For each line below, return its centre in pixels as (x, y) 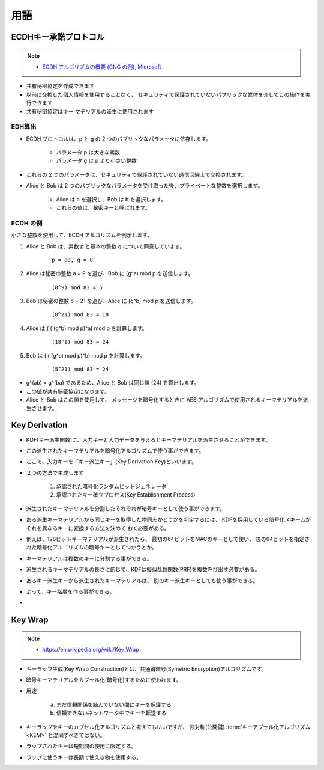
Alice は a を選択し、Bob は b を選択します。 (111, 199)
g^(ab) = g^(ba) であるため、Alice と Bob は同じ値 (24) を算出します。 (113, 383)
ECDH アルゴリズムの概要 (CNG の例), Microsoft (102, 67)
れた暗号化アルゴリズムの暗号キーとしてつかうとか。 (91, 548)
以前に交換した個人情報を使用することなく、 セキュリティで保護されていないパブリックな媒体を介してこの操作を (166, 94)
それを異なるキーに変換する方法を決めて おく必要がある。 (98, 528)
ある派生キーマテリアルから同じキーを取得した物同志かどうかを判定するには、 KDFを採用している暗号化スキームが (169, 519)
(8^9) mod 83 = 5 (77, 287)
